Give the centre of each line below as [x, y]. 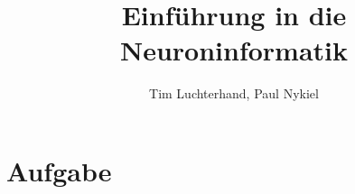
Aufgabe [59, 170]
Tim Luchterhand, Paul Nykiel [234, 93]
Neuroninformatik [234, 50]
